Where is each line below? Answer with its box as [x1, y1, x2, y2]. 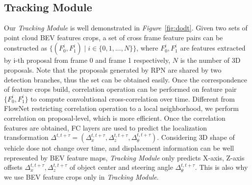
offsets [4, 162, 23, 172]
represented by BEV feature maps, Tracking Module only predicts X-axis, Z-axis [4, 152, 245, 162]
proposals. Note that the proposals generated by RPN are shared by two [4, 64, 222, 75]
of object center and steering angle [69, 162, 173, 172]
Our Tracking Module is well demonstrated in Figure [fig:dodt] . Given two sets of [4, 23, 248, 33]
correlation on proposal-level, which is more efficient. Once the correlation [4, 112, 226, 123]
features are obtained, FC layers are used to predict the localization [4, 122, 207, 132]
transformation [4, 132, 49, 142]
